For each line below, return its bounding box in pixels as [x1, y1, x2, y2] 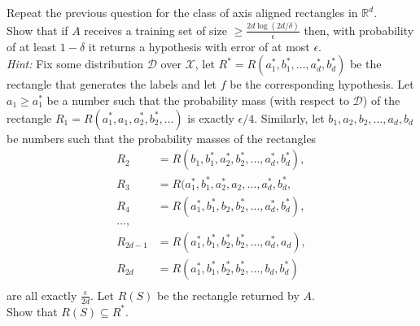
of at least [7, 37, 57, 54]
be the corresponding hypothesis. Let [230, 76, 414, 93]
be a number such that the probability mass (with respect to [46, 91, 349, 108]
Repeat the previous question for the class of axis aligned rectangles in [7, 4, 358, 20]
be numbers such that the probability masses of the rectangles [7, 129, 317, 146]
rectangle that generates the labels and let [7, 76, 217, 93]
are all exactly [7, 286, 77, 303]
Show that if [7, 21, 68, 38]
